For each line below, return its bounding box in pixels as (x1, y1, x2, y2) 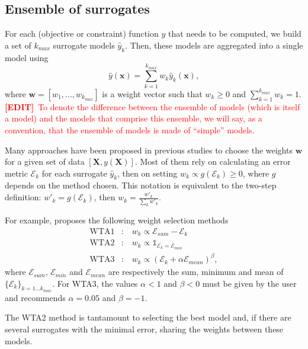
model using (5, 51, 49, 63)
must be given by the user (202, 277, 297, 289)
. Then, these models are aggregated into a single (125, 39, 303, 51)
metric (5, 167, 28, 179)
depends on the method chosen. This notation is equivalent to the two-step (5, 179, 277, 191)
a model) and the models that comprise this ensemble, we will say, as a (5, 112, 262, 124)
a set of (5, 39, 31, 51)
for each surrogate (41, 167, 107, 179)
